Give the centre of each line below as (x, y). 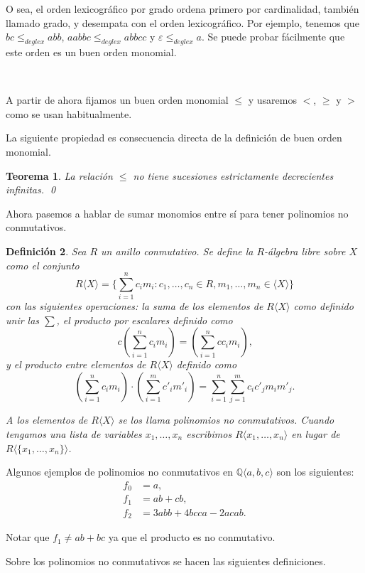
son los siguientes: (315, 472)
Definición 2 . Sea (46, 251)
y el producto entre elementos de (76, 364)
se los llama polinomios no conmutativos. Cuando (226, 420)
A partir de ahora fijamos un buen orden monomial (117, 100)
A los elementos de (47, 420)
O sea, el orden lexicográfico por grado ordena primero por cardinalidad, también (182, 9)
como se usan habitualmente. (69, 113)
